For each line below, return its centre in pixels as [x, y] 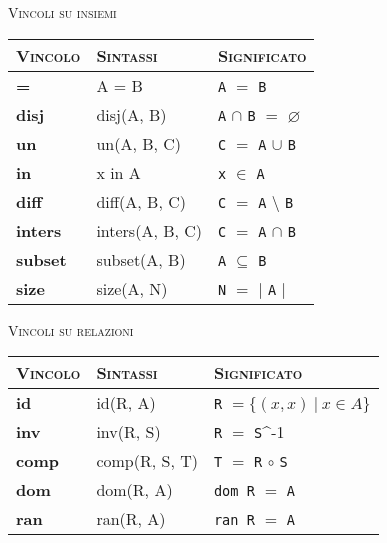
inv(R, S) [128, 432]
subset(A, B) [141, 259]
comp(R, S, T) [147, 461]
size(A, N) [132, 288]
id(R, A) [126, 403]
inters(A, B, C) [149, 230]
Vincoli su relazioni [71, 329]
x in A [118, 172]
